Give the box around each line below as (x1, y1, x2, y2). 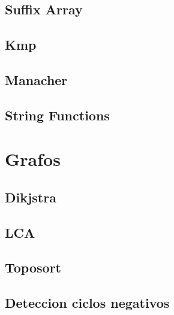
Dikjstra (5, 187, 56, 206)
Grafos (5, 147, 61, 171)
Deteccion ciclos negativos (5, 293, 170, 312)
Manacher (5, 70, 68, 89)
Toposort (5, 258, 61, 277)
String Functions (5, 105, 110, 124)
